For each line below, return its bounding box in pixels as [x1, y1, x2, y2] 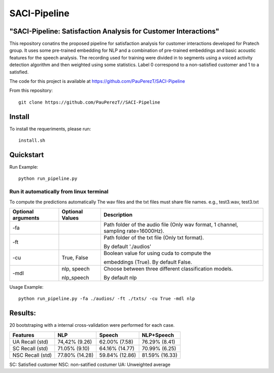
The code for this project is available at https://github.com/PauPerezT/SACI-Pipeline [9, 78, 185, 84]
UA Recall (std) [12, 338, 48, 345]
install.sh [18, 138, 46, 143]
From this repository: [9, 87, 53, 94]
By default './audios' [103, 243, 152, 250]
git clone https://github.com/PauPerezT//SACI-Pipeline [18, 99, 160, 105]
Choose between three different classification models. [103, 265, 233, 272]
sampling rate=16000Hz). [103, 227, 164, 234]
